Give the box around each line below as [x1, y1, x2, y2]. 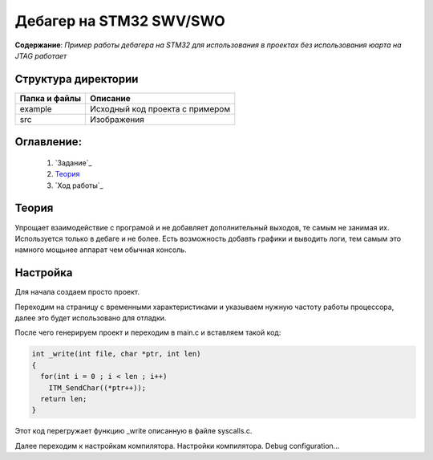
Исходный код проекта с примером [89, 103, 231, 114]
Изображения [89, 113, 144, 124]
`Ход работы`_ [55, 181, 103, 190]
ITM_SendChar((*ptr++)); [48, 383, 147, 393]
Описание [89, 92, 132, 104]
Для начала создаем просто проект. [14, 287, 140, 297]
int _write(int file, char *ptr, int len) [31, 349, 201, 359]
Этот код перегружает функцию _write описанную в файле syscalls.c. [14, 426, 253, 436]
